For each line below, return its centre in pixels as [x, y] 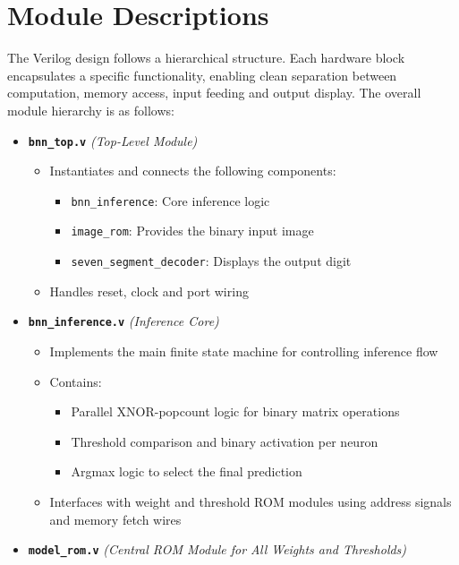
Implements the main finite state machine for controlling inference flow [244, 351]
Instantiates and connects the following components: [193, 171]
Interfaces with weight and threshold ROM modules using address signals [251, 501]
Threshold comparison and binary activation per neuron [225, 441]
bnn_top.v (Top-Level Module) [113, 140]
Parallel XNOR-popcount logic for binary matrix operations [235, 411]
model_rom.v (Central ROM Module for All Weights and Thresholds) [217, 549]
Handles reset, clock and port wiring [149, 291]
